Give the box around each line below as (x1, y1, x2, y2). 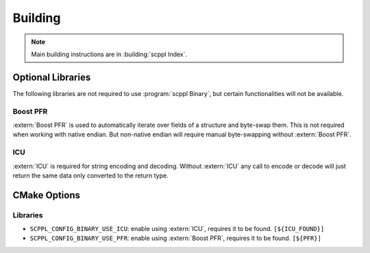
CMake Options (12, 189, 80, 201)
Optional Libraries (12, 71, 91, 83)
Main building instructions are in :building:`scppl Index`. (31, 50, 188, 58)
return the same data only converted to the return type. (12, 171, 169, 180)
